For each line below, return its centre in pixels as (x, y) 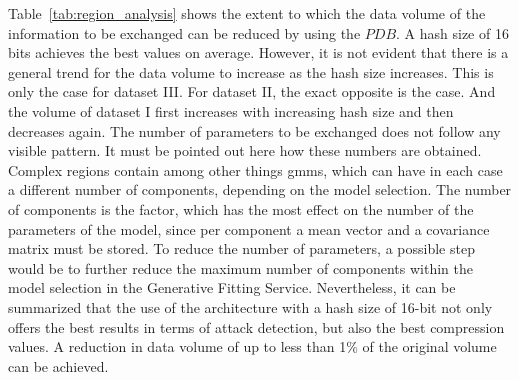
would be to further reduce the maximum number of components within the (240, 267)
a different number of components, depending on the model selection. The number (260, 189)
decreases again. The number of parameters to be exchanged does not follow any (254, 130)
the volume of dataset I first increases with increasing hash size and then (231, 110)
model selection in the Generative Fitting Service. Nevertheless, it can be (232, 287)
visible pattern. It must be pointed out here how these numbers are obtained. (245, 150)
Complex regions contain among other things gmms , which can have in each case (255, 169)
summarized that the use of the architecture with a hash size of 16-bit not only (250, 306)
